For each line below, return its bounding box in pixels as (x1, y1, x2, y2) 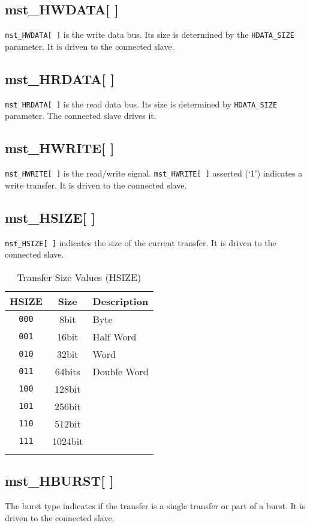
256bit (54, 399, 81, 413)
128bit (54, 381, 81, 396)
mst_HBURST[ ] (5, 471, 114, 490)
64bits (55, 364, 80, 378)
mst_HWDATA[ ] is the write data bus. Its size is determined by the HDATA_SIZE (5, 28, 294, 41)
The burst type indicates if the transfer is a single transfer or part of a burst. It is (5, 500, 306, 512)
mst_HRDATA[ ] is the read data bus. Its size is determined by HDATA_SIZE (5, 97, 278, 110)
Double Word (92, 364, 149, 378)
